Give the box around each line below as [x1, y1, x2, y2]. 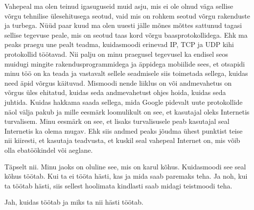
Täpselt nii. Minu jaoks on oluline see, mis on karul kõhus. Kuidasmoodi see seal [4, 161, 246, 171]
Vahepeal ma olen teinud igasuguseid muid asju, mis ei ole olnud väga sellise [4, 1, 233, 11]
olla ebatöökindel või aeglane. [4, 144, 93, 155]
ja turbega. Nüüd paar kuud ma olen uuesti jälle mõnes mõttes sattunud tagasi [4, 20, 242, 30]
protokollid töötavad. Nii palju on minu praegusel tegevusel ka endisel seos [4, 48, 229, 59]
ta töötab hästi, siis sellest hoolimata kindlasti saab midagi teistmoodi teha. [4, 180, 232, 190]
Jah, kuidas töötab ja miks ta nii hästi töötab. [4, 197, 143, 207]
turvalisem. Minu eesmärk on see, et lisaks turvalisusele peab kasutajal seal [4, 116, 230, 126]
